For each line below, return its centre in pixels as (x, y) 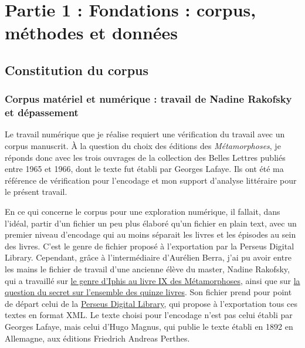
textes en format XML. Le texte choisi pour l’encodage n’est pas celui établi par (149, 315)
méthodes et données (91, 33)
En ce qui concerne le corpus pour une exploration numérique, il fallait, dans (143, 212)
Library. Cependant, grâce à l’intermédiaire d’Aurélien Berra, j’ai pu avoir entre (148, 257)
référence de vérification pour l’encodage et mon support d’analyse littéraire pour (151, 180)
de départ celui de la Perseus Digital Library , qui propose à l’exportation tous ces (151, 303)
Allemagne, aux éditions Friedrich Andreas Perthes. (97, 338)
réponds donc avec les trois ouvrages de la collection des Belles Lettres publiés (145, 157)
